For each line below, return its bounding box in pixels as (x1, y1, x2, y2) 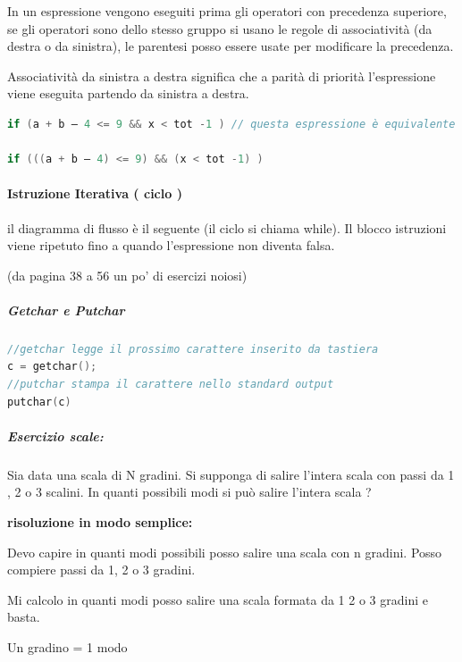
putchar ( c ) (7, 395, 71, 408)
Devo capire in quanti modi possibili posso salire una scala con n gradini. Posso (7, 542, 442, 561)
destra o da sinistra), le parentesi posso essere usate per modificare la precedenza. (7, 37, 454, 55)
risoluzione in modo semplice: (7, 513, 193, 532)
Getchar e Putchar (7, 300, 125, 319)
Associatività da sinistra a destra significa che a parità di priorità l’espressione (7, 66, 436, 85)
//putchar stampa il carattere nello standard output (7, 378, 334, 391)
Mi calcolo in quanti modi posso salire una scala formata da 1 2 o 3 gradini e (7, 590, 428, 608)
